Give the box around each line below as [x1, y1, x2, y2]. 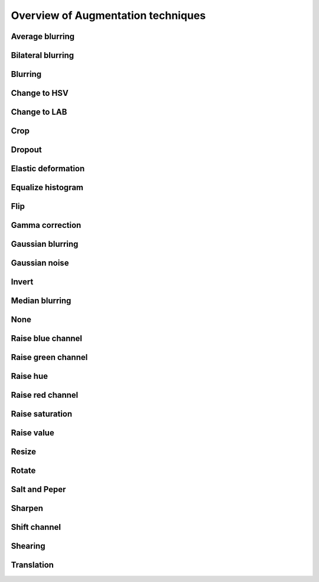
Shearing [11, 541, 45, 551]
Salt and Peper [11, 484, 66, 494]
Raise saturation [11, 409, 73, 419]
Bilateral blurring [11, 50, 74, 60]
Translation [11, 560, 54, 570]
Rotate [11, 465, 36, 476]
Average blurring [11, 31, 75, 41]
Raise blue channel [11, 333, 83, 343]
